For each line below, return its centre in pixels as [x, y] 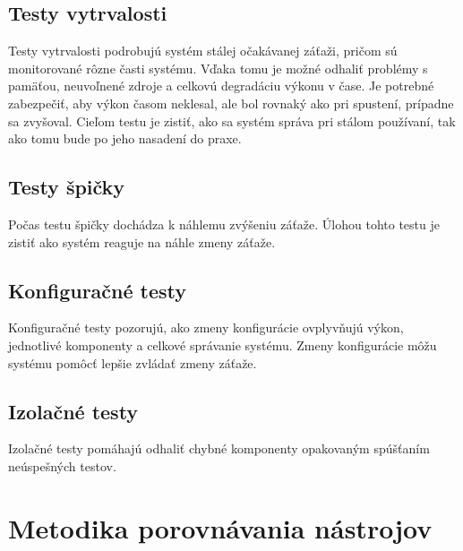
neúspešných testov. [62, 465]
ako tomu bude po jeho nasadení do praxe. [125, 138]
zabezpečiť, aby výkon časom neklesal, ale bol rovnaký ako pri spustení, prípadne [231, 103]
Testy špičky [67, 187]
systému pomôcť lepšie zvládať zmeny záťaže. [133, 362]
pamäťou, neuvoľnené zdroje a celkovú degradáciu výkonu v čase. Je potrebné [221, 86]
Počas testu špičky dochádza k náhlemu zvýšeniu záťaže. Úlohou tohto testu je [224, 224]
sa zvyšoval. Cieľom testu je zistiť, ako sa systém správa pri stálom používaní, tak [232, 121]
